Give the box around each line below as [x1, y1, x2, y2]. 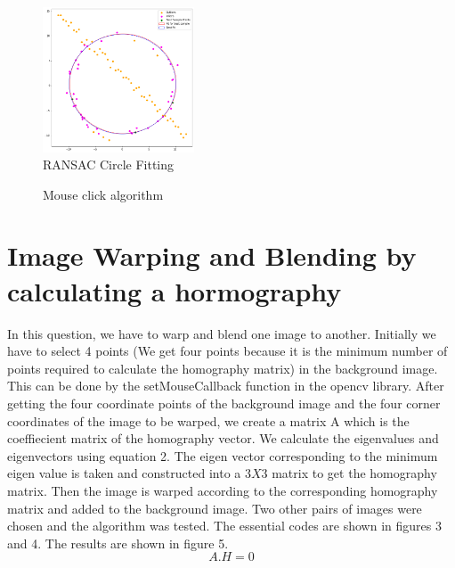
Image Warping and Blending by [7, 237, 417, 274]
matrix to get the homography [272, 464, 437, 482]
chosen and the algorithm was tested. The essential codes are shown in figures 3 [7, 516, 442, 535]
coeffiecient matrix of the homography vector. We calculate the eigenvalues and [7, 429, 439, 448]
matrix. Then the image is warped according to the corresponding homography [7, 481, 438, 499]
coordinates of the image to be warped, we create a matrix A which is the [7, 411, 410, 430]
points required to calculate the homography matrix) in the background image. [7, 358, 438, 377]
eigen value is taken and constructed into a [7, 464, 241, 482]
